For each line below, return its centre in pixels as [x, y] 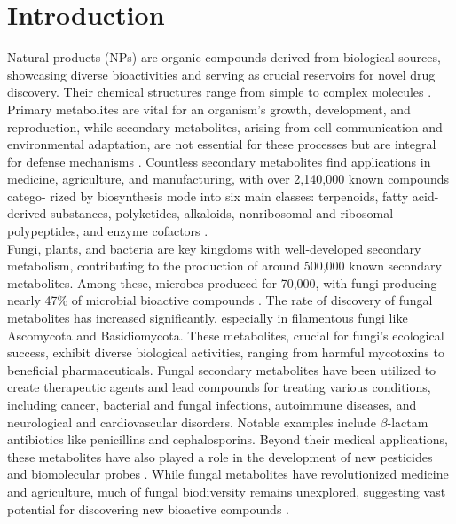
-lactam [408, 422]
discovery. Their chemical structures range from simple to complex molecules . [220, 92]
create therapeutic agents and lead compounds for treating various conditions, [219, 387]
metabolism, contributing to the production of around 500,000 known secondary [224, 266]
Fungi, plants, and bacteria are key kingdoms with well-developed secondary [214, 248]
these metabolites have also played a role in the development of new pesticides [220, 456]
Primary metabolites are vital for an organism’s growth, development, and [209, 109]
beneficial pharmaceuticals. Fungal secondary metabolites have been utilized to [222, 369]
